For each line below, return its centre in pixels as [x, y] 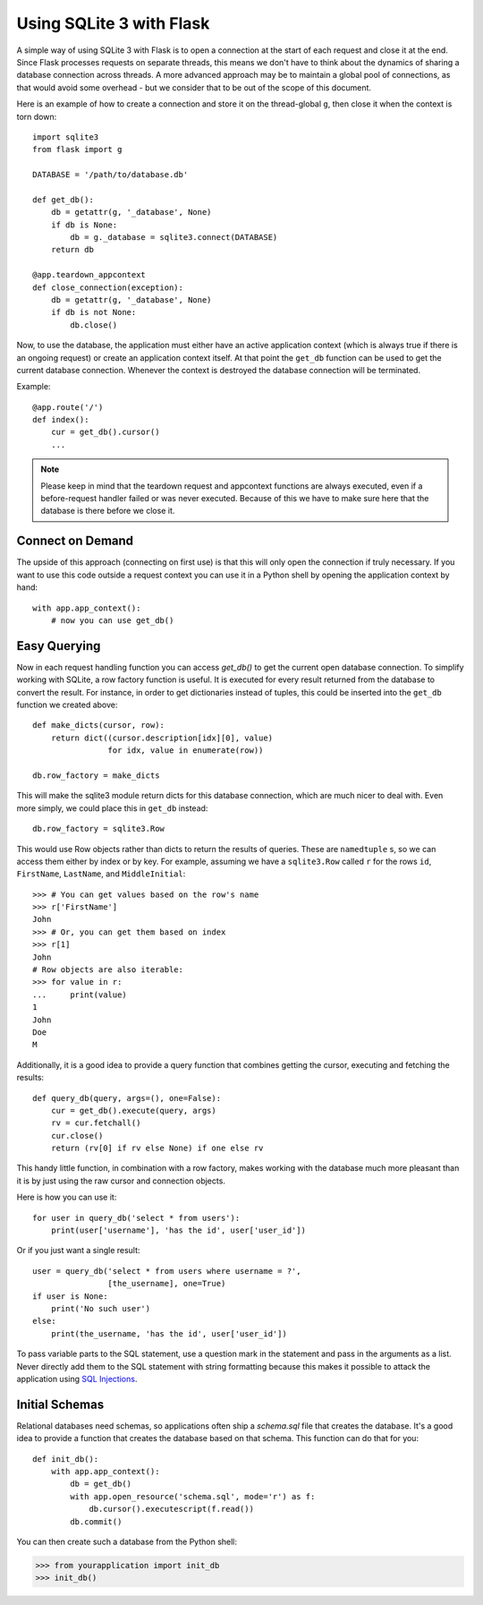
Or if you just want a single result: [78, 1251]
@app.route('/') [68, 407]
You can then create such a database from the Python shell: [127, 1541]
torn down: [37, 116]
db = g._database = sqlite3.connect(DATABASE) [174, 238]
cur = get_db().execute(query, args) [133, 1110]
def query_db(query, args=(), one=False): [127, 1098]
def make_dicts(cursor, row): [99, 726]
